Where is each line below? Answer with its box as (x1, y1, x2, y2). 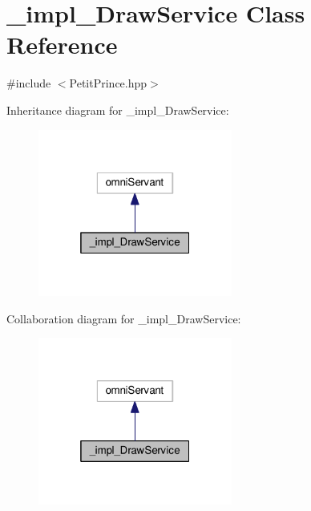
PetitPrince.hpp (69, 75, 147, 91)
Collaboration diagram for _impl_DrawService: (6, 310, 241, 326)
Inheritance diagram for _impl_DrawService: (6, 101, 229, 118)
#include (6, 75, 51, 91)
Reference (6, 28, 118, 61)
